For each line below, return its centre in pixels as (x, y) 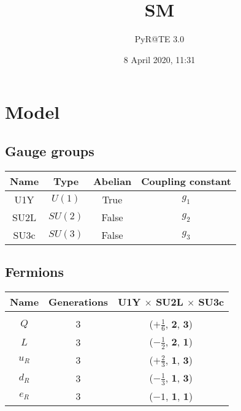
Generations (78, 301)
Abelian (112, 181)
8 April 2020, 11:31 (159, 59)
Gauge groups (50, 150)
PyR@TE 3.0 (159, 39)
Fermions (35, 272)
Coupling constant (186, 181)
